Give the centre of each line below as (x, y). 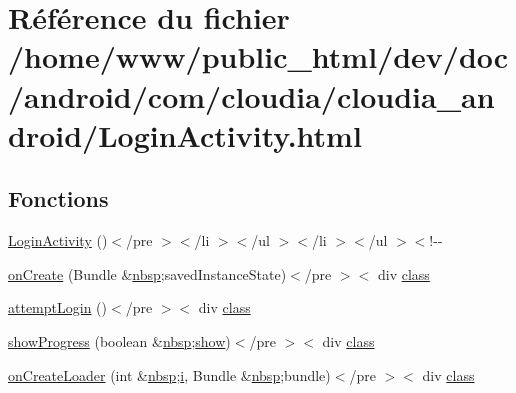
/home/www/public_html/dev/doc (258, 56)
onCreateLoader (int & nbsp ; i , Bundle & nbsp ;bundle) (169, 374)
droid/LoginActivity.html (185, 134)
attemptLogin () (57, 307)
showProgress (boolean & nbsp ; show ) (119, 340)
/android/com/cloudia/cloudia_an (251, 95)
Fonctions (58, 198)
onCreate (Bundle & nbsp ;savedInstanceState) (147, 273)
